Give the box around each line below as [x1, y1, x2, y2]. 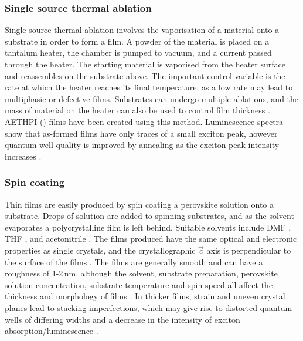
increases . [5, 150, 42, 162]
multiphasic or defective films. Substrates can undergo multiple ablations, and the [5, 92, 299, 104]
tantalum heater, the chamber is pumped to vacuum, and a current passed [5, 46, 272, 59]
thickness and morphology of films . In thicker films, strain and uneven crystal [5, 290, 285, 302]
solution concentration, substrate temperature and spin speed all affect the [5, 278, 273, 291]
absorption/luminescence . [5, 325, 98, 337]
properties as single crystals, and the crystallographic [5, 244, 196, 256]
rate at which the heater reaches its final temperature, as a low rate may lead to [5, 81, 293, 93]
